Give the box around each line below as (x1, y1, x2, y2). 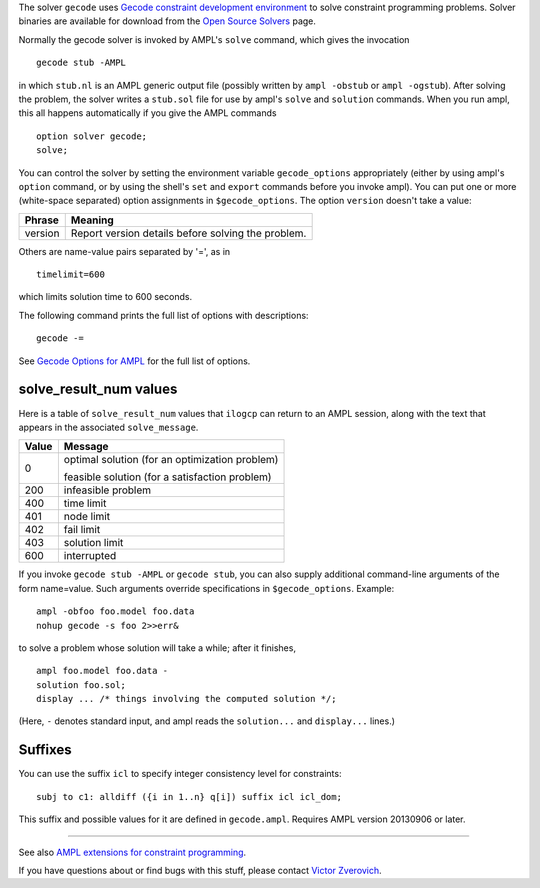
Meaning (70, 213, 114, 227)
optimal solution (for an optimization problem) (63, 453, 279, 467)
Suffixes (18, 741, 72, 759)
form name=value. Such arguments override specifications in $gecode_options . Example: (18, 582, 395, 594)
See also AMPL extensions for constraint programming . (18, 846, 247, 858)
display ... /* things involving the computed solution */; (36, 693, 337, 705)
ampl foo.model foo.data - (36, 665, 169, 677)
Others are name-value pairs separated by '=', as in (18, 245, 231, 257)
